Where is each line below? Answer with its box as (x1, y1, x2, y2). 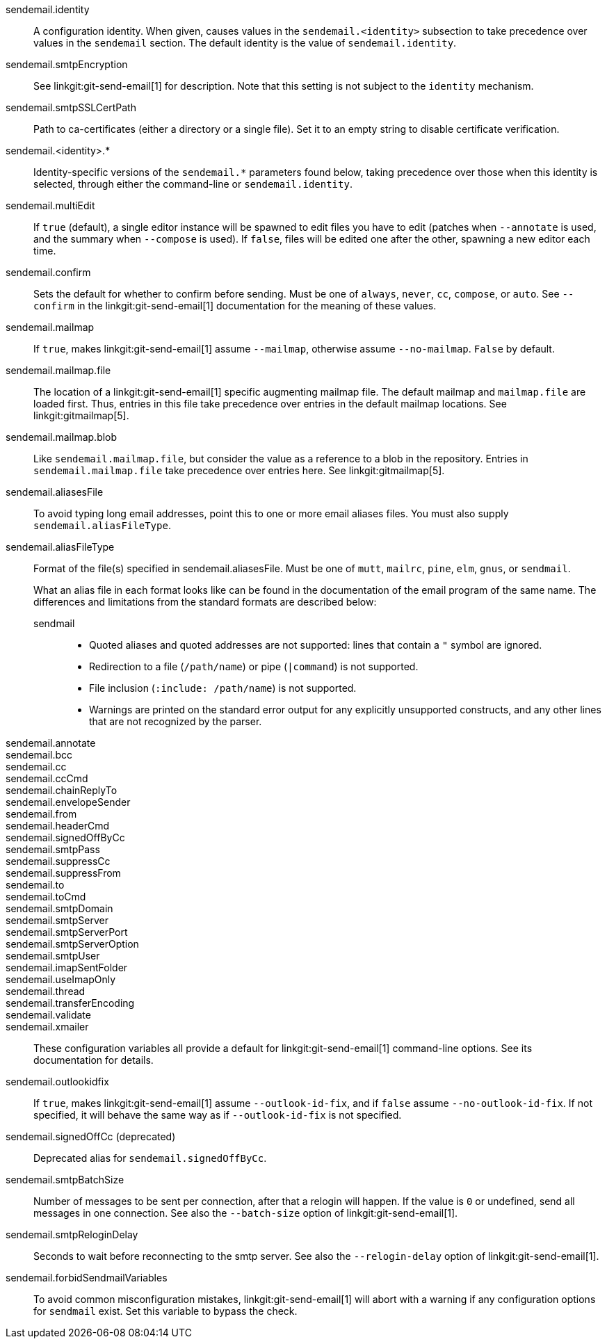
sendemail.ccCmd (6, 772, 88, 784)
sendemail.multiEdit (6, 200, 95, 211)
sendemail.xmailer (6, 1021, 89, 1033)
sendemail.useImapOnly (6, 973, 116, 985)
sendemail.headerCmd (6, 820, 110, 832)
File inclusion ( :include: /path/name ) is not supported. (89, 682, 357, 694)
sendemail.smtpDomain (6, 902, 113, 914)
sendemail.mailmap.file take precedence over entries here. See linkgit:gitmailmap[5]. (33, 464, 445, 476)
